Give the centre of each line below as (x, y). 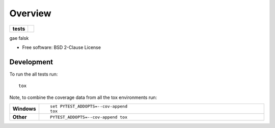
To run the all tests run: (34, 74)
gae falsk (19, 38)
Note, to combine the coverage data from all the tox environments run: (83, 97)
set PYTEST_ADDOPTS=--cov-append (89, 106)
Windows (24, 109)
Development (31, 62)
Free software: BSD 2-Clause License (62, 47)
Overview (30, 13)
